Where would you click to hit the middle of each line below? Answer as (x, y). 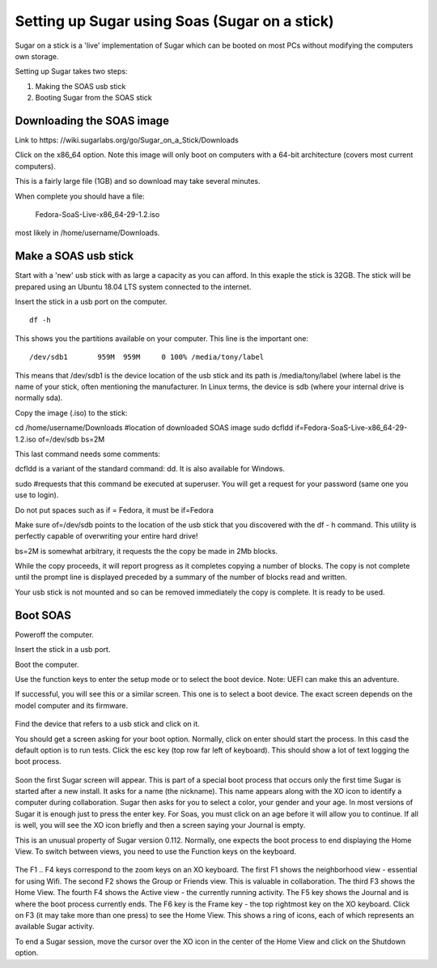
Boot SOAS (43, 615)
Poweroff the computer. (55, 634)
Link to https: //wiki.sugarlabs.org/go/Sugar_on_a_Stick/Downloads (127, 140)
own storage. (37, 56)
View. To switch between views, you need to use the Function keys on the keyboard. (156, 851)
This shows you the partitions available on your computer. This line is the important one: (162, 338)
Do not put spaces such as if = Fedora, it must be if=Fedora (114, 510)
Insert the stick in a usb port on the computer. (91, 302)
